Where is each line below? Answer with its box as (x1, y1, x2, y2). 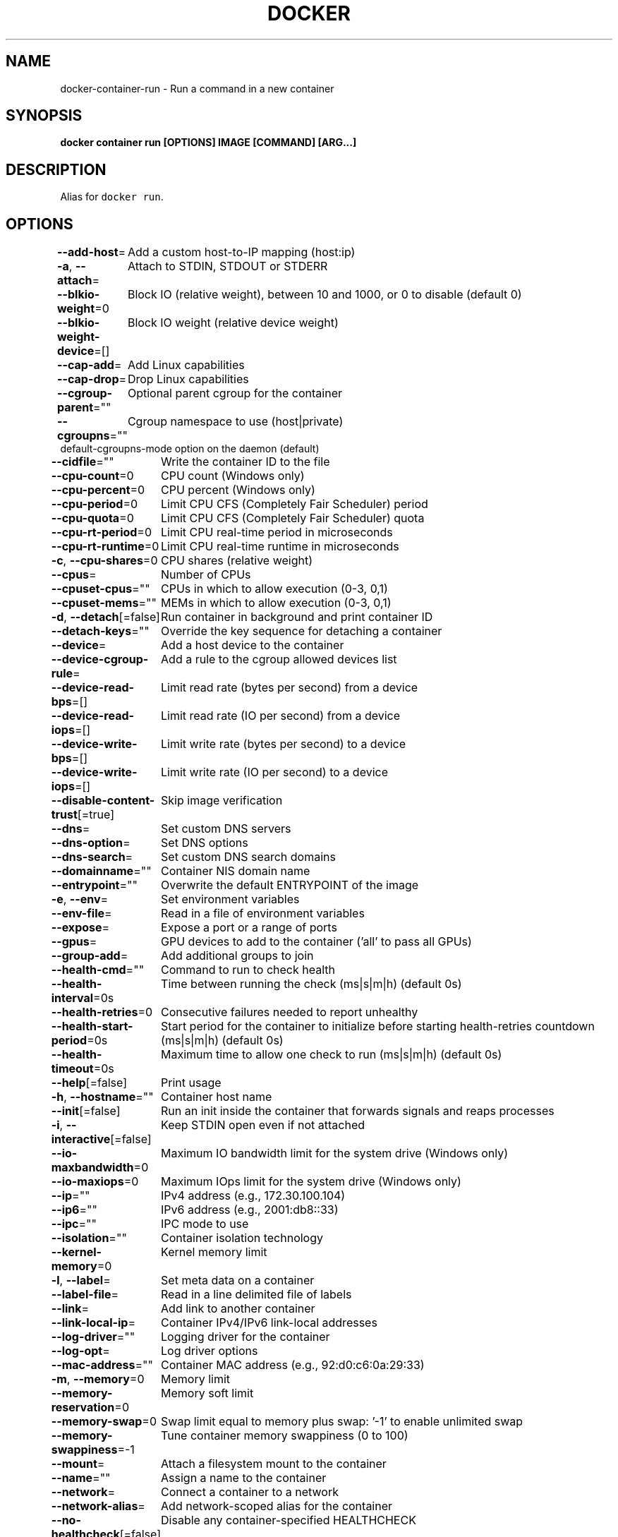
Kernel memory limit (161, 1245, 267, 1260)
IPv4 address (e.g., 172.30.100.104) (161, 1188, 346, 1203)
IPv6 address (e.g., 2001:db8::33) (161, 1203, 339, 1217)
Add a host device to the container (161, 638, 344, 653)
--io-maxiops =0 (51, 1174, 139, 1189)
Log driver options (161, 1344, 258, 1358)
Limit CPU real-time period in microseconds (161, 525, 393, 540)
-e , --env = (51, 892, 109, 907)
